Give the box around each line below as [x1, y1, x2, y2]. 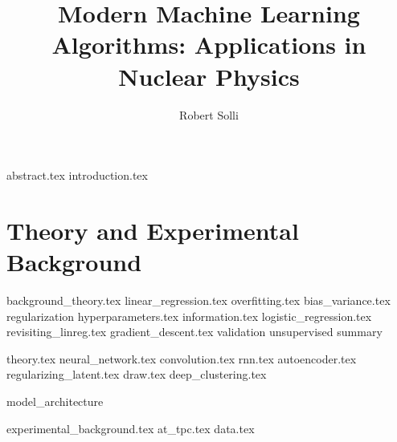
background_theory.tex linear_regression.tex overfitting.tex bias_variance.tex [6, 292, 391, 308]
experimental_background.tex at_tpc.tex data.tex [6, 420, 255, 436]
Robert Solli [179, 106, 239, 123]
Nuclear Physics [118, 59, 300, 92]
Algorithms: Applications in [51, 28, 366, 61]
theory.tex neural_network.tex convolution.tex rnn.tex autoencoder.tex [6, 350, 357, 367]
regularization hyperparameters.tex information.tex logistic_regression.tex [6, 307, 372, 324]
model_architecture [6, 392, 104, 409]
